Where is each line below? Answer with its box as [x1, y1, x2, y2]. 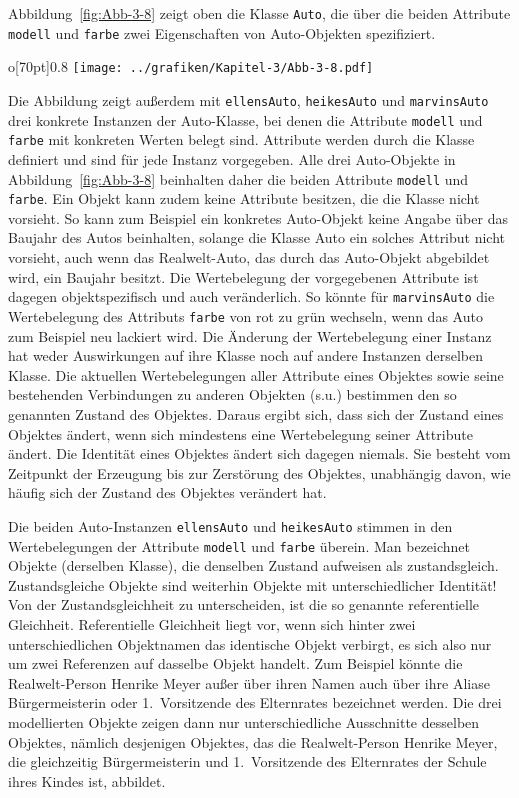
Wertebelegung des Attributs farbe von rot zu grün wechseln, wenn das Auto [8, 305, 483, 326]
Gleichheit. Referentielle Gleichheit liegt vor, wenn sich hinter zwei [8, 613, 416, 634]
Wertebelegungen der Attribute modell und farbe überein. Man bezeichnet [8, 535, 471, 556]
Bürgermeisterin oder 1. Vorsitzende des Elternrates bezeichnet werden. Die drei [8, 692, 502, 713]
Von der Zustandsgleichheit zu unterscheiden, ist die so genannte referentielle [8, 594, 480, 615]
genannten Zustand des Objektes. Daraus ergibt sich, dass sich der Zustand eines [8, 403, 504, 424]
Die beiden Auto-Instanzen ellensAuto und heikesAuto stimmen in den [8, 515, 453, 536]
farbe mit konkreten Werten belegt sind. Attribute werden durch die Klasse [8, 129, 475, 150]
